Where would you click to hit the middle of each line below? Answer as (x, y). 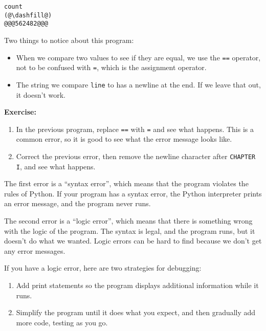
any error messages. (35, 250)
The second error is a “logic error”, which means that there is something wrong (128, 221)
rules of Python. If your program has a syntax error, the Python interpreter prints (133, 193)
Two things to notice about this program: (69, 40)
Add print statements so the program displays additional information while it (137, 285)
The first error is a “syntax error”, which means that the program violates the (126, 183)
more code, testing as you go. (62, 322)
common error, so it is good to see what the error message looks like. (124, 139)
